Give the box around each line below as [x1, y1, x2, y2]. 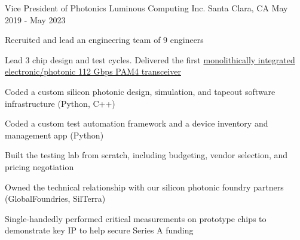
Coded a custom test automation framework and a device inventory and [5, 117, 268, 130]
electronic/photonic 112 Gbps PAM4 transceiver [5, 65, 181, 78]
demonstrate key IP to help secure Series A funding [5, 224, 194, 236]
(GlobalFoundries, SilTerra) [5, 192, 106, 205]
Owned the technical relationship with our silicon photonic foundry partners [5, 180, 284, 193]
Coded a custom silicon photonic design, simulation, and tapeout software [5, 85, 275, 97]
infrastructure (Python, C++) [5, 97, 115, 109]
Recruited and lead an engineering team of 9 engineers [5, 33, 204, 46]
